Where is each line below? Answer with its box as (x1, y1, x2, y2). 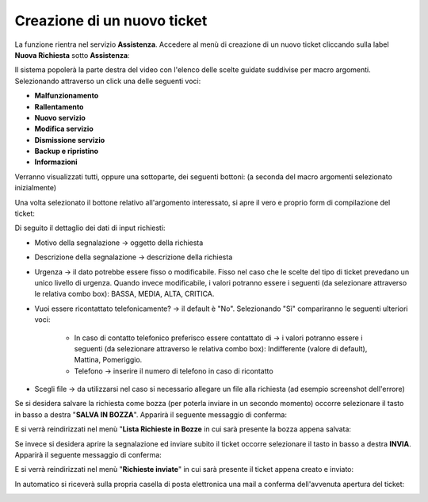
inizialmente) (14, 183, 57, 193)
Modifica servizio (34, 124, 94, 134)
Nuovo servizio (34, 113, 86, 122)
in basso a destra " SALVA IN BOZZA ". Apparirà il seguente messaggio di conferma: (14, 409, 287, 420)
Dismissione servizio (34, 135, 105, 144)
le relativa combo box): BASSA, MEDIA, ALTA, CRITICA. (34, 289, 215, 299)
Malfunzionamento (34, 91, 99, 101)
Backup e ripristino (34, 147, 99, 156)
